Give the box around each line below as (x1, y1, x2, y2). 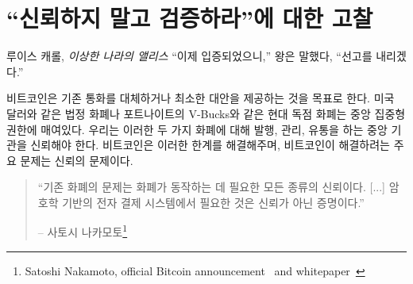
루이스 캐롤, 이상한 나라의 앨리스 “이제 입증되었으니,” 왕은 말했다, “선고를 (6, 48, 372, 64)
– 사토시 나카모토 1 (37, 221, 128, 240)
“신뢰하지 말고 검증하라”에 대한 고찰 (6, 2, 373, 34)
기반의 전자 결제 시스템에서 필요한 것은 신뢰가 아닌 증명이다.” (62, 194, 365, 210)
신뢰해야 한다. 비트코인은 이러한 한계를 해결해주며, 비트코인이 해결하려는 (30, 136, 390, 153)
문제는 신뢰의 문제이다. (20, 152, 133, 168)
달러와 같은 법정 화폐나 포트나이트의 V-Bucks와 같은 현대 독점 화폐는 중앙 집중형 (6, 105, 406, 121)
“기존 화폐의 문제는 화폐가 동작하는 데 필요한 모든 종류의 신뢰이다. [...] (37, 178, 386, 195)
